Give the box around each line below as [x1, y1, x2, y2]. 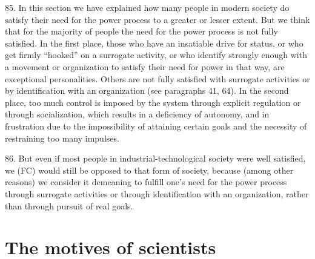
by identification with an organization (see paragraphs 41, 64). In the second [5, 84, 289, 97]
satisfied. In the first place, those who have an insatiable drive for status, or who [5, 36, 303, 49]
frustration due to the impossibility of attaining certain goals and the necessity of [5, 119, 307, 132]
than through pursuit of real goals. [5, 199, 133, 212]
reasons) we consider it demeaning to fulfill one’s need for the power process [5, 175, 287, 188]
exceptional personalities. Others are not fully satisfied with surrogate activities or [5, 72, 310, 85]
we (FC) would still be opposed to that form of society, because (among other [5, 163, 294, 176]
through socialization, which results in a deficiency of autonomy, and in [5, 108, 270, 120]
